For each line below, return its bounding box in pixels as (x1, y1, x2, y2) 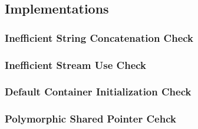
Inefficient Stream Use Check (5, 57, 147, 72)
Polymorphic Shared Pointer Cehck (5, 111, 176, 126)
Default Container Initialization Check (5, 84, 192, 99)
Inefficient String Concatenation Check (5, 30, 194, 45)
